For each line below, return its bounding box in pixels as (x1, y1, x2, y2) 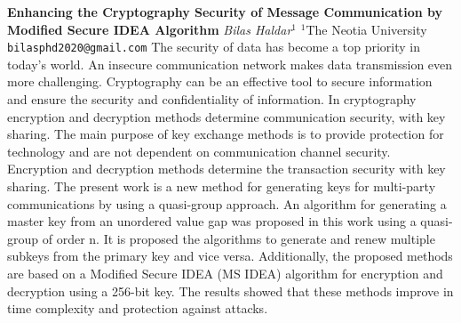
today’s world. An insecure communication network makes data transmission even (7, 54, 453, 73)
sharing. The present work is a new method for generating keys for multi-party (7, 177, 436, 195)
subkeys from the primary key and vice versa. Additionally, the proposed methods (7, 246, 453, 265)
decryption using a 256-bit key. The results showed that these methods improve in (7, 281, 454, 300)
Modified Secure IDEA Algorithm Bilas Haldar (7, 20, 292, 38)
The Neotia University (306, 20, 427, 38)
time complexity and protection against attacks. (7, 299, 268, 318)
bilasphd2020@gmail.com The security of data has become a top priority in (7, 37, 420, 56)
